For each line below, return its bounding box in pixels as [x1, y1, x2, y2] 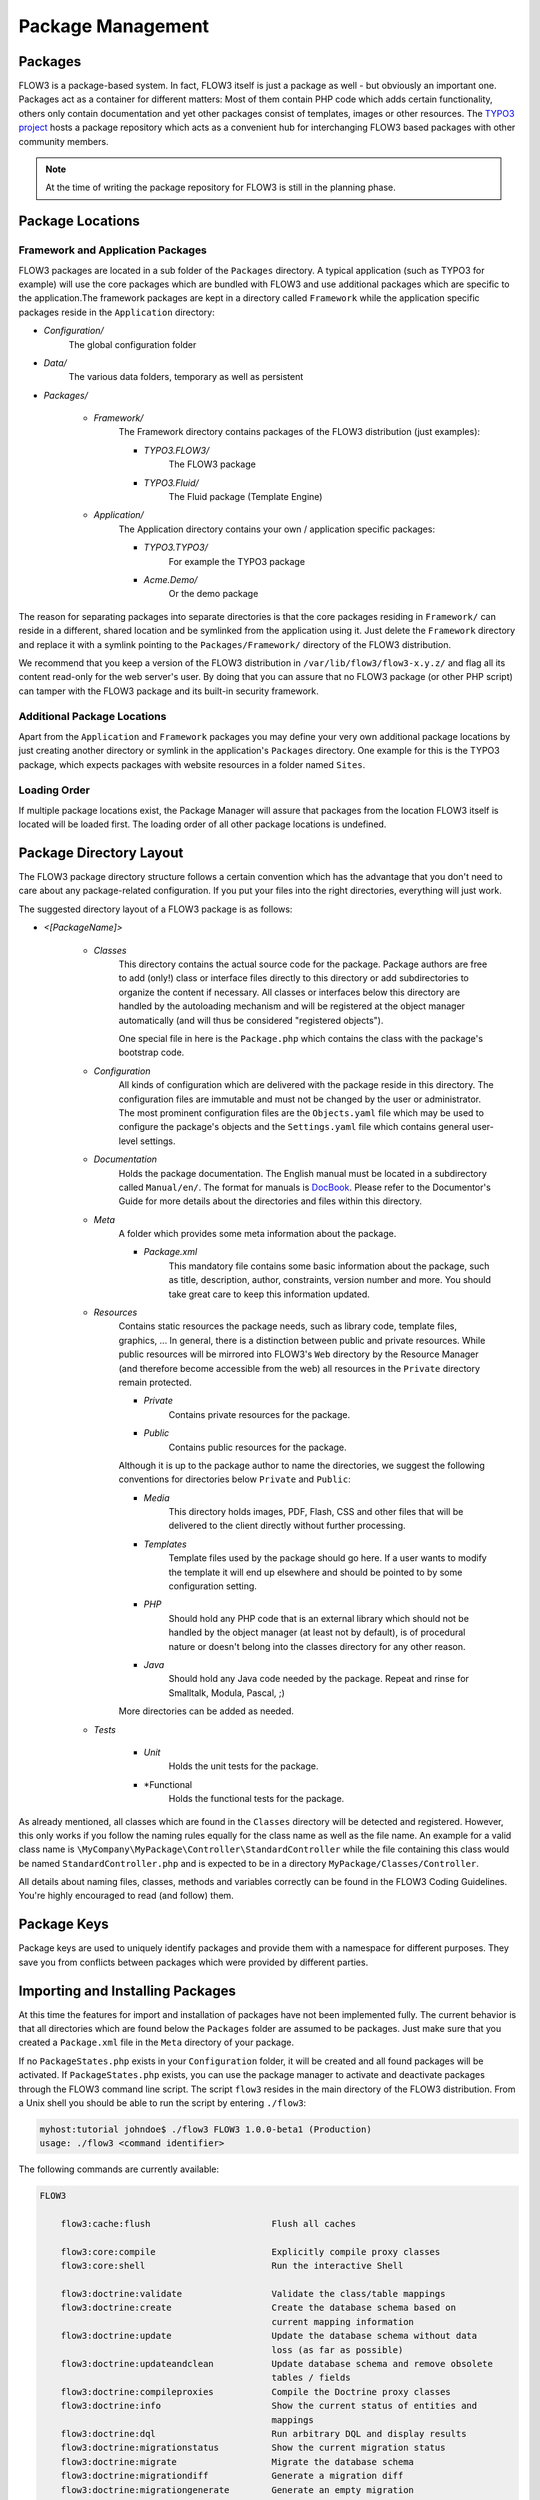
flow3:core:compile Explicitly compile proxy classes [60, 2246, 441, 2257]
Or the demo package [168, 588, 259, 600]
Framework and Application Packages [18, 243, 207, 257]
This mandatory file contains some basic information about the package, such [168, 1260, 490, 1272]
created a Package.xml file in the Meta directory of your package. [18, 2036, 295, 2049]
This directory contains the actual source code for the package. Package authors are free [118, 958, 488, 970]
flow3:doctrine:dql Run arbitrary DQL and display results [60, 2428, 467, 2439]
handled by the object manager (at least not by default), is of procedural [168, 1626, 466, 1639]
